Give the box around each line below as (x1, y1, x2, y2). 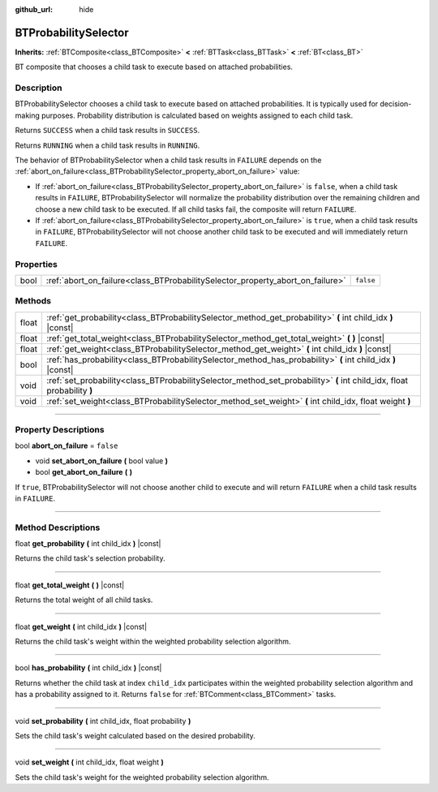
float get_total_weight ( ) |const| (15, 580, 125, 590)
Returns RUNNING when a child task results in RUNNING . (15, 140, 200, 150)
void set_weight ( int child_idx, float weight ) (15, 757, 164, 767)
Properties (15, 258, 58, 269)
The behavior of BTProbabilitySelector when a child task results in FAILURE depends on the (15, 155, 322, 165)
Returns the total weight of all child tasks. (15, 595, 153, 605)
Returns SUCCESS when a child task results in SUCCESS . (15, 126, 200, 136)
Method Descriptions (15, 522, 101, 533)
